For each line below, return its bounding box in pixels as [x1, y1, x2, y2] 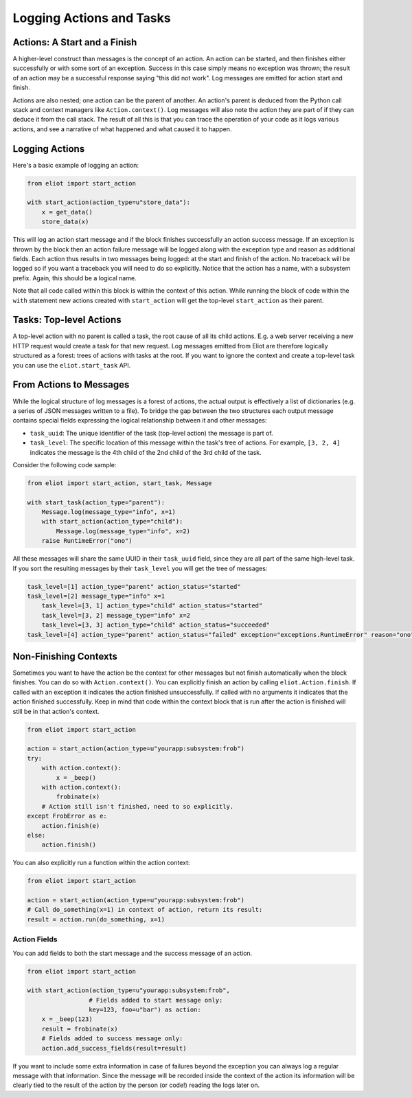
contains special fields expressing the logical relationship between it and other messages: [12, 416, 267, 425]
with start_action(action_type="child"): [41, 517, 183, 526]
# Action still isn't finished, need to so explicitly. [41, 803, 234, 810]
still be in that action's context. [12, 707, 100, 715]
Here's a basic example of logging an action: [12, 161, 139, 169]
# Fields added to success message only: [41, 1035, 183, 1042]
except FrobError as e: [27, 812, 108, 820]
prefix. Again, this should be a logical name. [12, 273, 137, 282]
